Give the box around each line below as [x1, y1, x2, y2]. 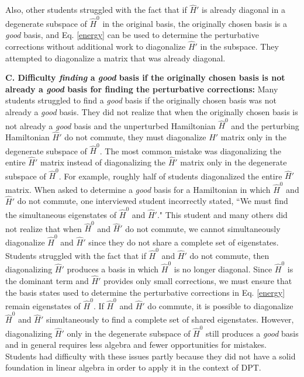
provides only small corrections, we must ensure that [103, 274, 292, 286]
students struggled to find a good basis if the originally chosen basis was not [5, 94, 277, 106]
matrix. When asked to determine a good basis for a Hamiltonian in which [5, 183, 271, 195]
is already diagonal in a [202, 4, 285, 16]
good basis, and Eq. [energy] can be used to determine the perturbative [5, 29, 259, 41]
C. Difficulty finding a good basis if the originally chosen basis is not [5, 71, 285, 84]
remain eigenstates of [5, 299, 81, 312]
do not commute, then [189, 249, 270, 261]
